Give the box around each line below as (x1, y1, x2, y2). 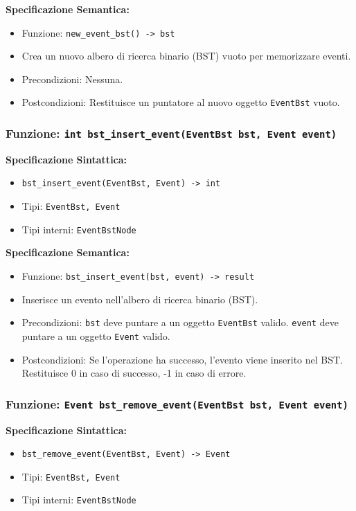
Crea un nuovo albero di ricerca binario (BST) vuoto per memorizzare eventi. (21, 48, 351, 63)
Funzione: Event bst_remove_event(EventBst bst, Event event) (6, 395, 348, 412)
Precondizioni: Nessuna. (21, 71, 123, 86)
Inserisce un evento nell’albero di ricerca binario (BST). (21, 292, 258, 306)
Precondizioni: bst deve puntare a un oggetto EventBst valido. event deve (21, 315, 339, 330)
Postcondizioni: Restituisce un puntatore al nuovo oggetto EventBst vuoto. (21, 95, 340, 109)
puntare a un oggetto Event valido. (21, 328, 170, 343)
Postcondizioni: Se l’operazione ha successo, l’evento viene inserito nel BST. (21, 352, 344, 366)
